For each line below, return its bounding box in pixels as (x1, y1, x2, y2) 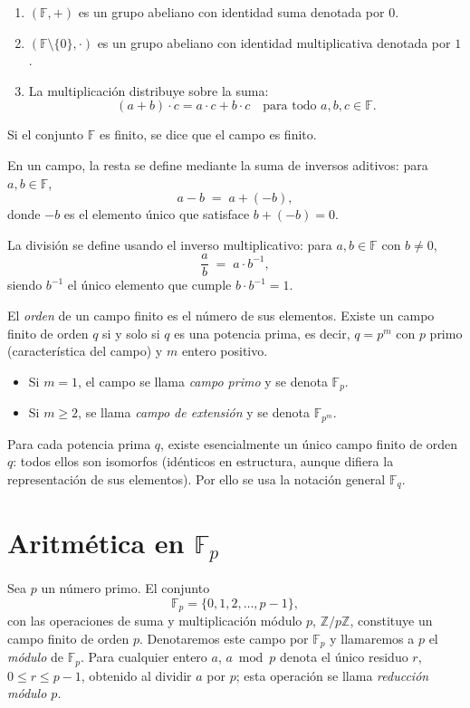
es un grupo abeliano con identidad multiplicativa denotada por (97, 33, 451, 52)
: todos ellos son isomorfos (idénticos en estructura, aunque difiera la (13, 452, 394, 471)
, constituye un (350, 611, 433, 630)
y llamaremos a (330, 628, 415, 647)
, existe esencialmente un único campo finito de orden (160, 434, 458, 453)
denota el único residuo (279, 647, 408, 666)
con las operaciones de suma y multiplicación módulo (7, 611, 302, 630)
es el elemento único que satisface (63, 205, 250, 224)
